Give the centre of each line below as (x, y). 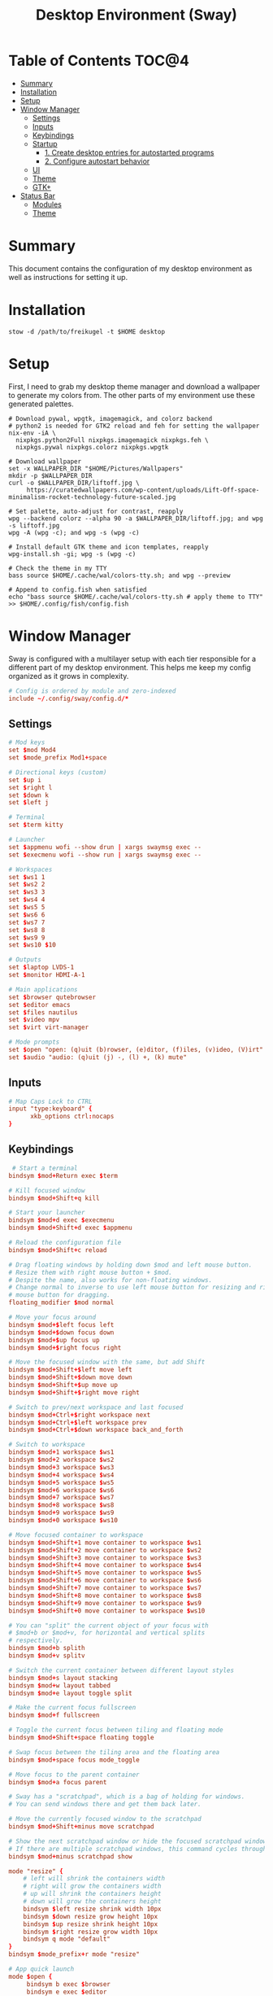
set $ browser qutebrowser (52, 997)
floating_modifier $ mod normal (61, 1303)
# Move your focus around (52, 1317)
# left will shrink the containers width (94, 1879)
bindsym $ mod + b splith (47, 1648)
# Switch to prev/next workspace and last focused (96, 1407)
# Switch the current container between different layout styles (121, 1670)
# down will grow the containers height (92, 1902)
